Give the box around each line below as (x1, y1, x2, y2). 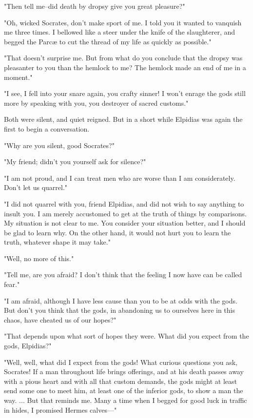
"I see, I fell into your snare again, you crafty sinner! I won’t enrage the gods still (4, 88, 246, 98)
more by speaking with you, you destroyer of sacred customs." (4, 97, 189, 108)
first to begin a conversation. (4, 123, 90, 133)
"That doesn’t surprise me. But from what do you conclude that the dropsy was (4, 53, 243, 63)
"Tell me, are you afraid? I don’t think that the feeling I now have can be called (4, 269, 242, 280)
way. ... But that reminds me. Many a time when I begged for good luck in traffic (4, 395, 247, 405)
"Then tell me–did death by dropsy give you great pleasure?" (4, 1, 185, 11)
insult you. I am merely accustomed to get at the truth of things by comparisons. (4, 208, 247, 218)
